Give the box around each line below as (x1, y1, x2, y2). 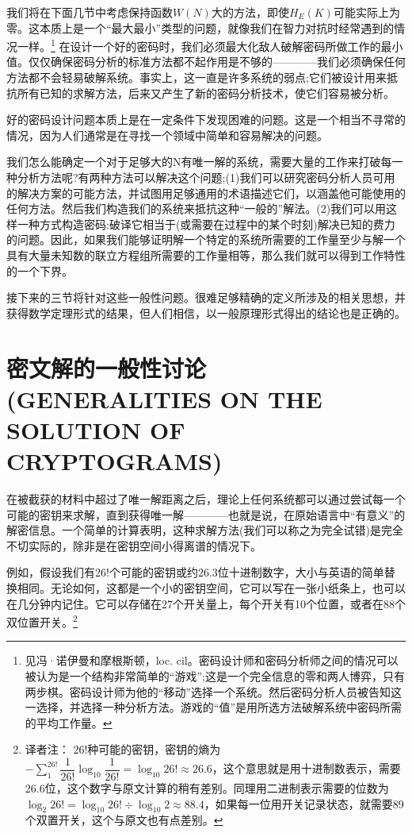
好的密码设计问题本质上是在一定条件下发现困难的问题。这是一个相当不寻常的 (6, 111, 406, 128)
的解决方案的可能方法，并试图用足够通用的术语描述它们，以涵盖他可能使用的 (6, 184, 406, 201)
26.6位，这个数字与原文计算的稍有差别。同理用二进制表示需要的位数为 (25, 780, 389, 796)
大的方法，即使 (211, 4, 289, 20)
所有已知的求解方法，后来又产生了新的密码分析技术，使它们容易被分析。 (17, 84, 395, 101)
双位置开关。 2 (6, 611, 78, 630)
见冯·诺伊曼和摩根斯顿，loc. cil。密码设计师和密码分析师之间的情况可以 (25, 652, 399, 669)
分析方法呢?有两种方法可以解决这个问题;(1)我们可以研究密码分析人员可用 (17, 169, 395, 185)
